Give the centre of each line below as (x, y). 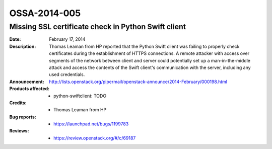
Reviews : (19, 131)
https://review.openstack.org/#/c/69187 (95, 138)
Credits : (18, 103)
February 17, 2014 (67, 39)
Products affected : (29, 89)
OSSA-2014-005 (45, 13)
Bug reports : (23, 117)
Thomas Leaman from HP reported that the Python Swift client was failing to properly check (144, 46)
